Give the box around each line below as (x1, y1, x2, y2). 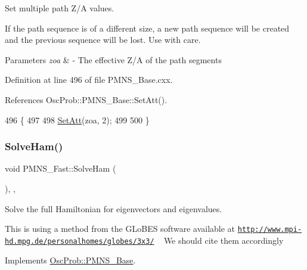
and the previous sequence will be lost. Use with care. (5, 33, 201, 46)
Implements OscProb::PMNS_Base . (5, 254, 136, 266)
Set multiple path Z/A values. (5, 2, 114, 14)
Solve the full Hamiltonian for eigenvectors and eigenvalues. (5, 202, 222, 215)
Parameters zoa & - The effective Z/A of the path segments (5, 53, 222, 66)
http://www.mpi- (237, 225, 302, 234)
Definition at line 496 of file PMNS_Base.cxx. (5, 73, 173, 86)
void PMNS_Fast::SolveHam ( (5, 162, 116, 175)
